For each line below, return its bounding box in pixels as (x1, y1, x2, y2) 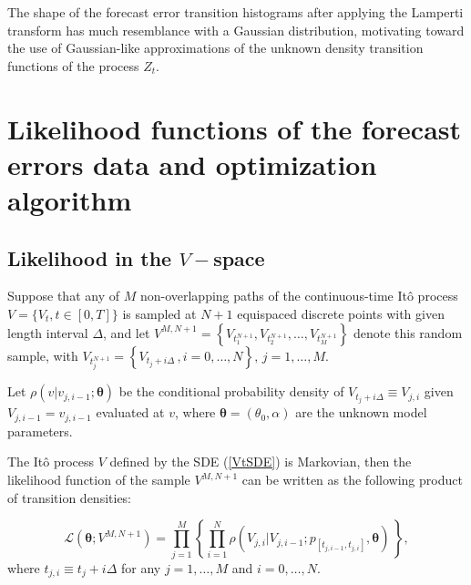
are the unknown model (295, 403, 427, 422)
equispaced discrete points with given (237, 303, 445, 323)
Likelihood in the (7, 243, 172, 272)
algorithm (7, 180, 132, 218)
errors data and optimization (7, 145, 377, 182)
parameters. (7, 421, 73, 440)
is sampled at (122, 303, 197, 323)
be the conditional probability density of (118, 382, 344, 401)
